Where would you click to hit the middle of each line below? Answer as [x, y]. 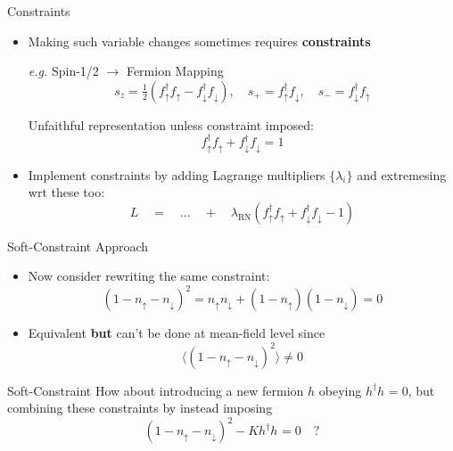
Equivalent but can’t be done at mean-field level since [177, 333]
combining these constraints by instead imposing [140, 408]
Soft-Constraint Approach [78, 246]
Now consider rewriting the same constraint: [149, 276]
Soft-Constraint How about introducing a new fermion [156, 390]
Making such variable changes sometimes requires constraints [199, 41]
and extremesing [402, 174]
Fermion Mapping [175, 71]
